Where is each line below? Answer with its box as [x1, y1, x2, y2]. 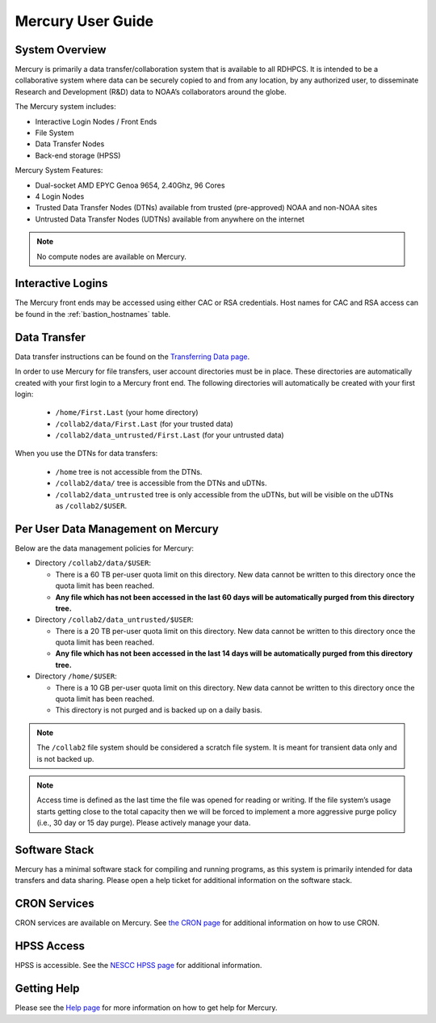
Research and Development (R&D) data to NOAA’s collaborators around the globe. [15, 87, 287, 96]
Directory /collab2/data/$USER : [35, 558, 152, 568]
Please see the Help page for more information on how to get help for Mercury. [15, 1003, 278, 1012]
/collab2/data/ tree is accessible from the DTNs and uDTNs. [55, 478, 267, 488]
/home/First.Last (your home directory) [55, 408, 199, 417]
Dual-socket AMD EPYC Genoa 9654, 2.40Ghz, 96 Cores [35, 180, 225, 190]
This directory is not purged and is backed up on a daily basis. [55, 705, 262, 715]
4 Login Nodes [35, 191, 85, 201]
